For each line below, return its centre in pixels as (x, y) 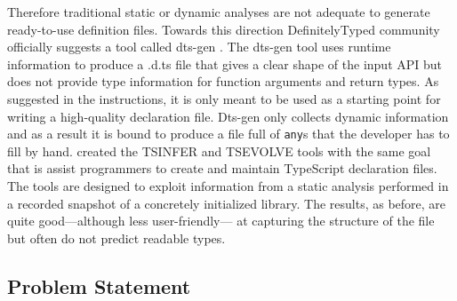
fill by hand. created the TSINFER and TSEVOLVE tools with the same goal (219, 150)
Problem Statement (99, 285)
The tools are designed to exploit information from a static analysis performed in (228, 186)
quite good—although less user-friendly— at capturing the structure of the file (221, 221)
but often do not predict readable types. (116, 238)
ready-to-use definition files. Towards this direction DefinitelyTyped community (224, 29)
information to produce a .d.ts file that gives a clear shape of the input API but (225, 63)
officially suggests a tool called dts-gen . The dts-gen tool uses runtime (199, 47)
